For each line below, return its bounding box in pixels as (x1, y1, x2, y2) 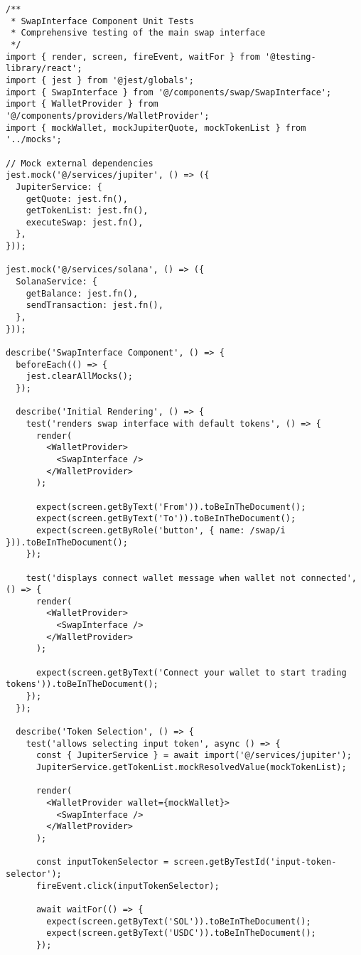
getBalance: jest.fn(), (26, 288, 139, 299)
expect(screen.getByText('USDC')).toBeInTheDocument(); (46, 928, 316, 939)
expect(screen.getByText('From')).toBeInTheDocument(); (36, 501, 306, 512)
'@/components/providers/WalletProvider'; (6, 110, 210, 121)
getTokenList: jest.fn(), (26, 206, 149, 216)
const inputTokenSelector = (36, 857, 169, 868)
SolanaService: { (16, 277, 97, 287)
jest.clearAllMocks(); (26, 371, 133, 382)
